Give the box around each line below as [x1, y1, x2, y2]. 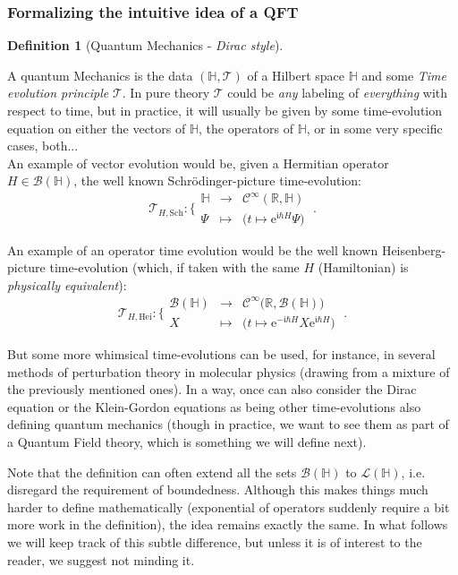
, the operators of [199, 118, 293, 137]
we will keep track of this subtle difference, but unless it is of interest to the [7, 532, 422, 551]
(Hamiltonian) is [318, 258, 409, 277]
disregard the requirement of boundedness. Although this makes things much [7, 480, 428, 499]
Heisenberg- [381, 240, 446, 259]
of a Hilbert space [247, 65, 345, 84]
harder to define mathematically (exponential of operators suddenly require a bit [7, 497, 450, 516]
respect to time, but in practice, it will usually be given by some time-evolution [7, 101, 443, 119]
